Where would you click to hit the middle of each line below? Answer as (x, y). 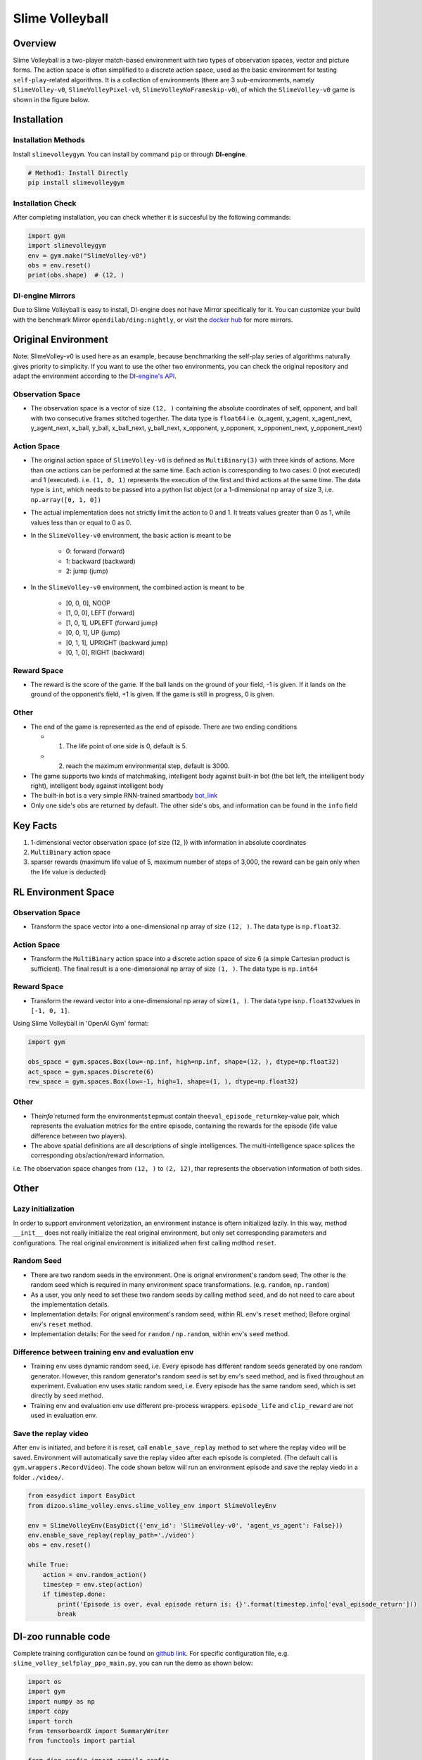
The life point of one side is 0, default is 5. (127, 746)
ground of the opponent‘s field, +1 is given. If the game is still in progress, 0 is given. (153, 694)
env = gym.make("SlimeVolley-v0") (87, 256)
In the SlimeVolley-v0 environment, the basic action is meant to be (131, 536)
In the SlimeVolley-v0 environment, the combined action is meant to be (138, 587)
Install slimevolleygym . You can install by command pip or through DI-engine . (130, 154)
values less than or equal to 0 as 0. (81, 522)
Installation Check (45, 203)
